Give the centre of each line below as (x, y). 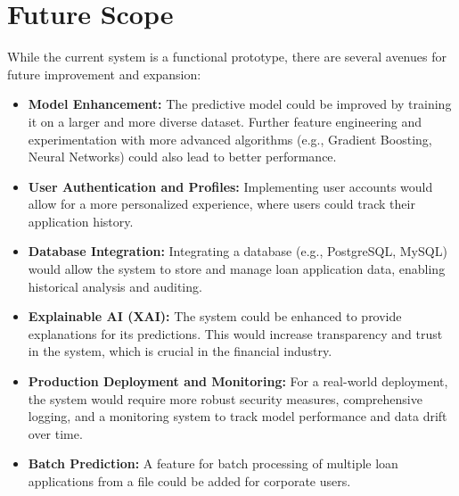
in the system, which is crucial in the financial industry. (180, 351)
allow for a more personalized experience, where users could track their (221, 204)
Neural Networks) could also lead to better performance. (182, 157)
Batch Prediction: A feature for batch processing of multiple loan (213, 463)
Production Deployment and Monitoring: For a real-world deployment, (238, 381)
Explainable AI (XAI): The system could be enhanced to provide (215, 316)
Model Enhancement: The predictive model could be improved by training (240, 104)
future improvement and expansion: (104, 74)
